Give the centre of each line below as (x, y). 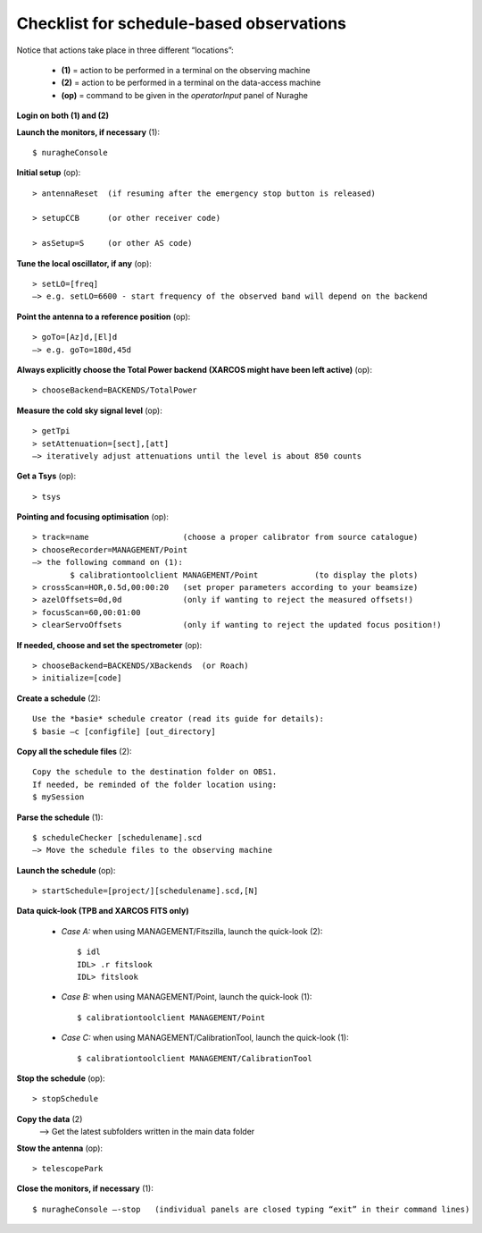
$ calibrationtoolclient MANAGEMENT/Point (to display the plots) (244, 575)
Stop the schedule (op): (61, 1078)
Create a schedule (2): (58, 698)
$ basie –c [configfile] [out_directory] (124, 731)
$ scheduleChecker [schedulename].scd (117, 837)
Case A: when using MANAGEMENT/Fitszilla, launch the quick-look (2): (192, 931)
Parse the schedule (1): (60, 817)
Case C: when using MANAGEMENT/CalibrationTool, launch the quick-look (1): (205, 1038)
